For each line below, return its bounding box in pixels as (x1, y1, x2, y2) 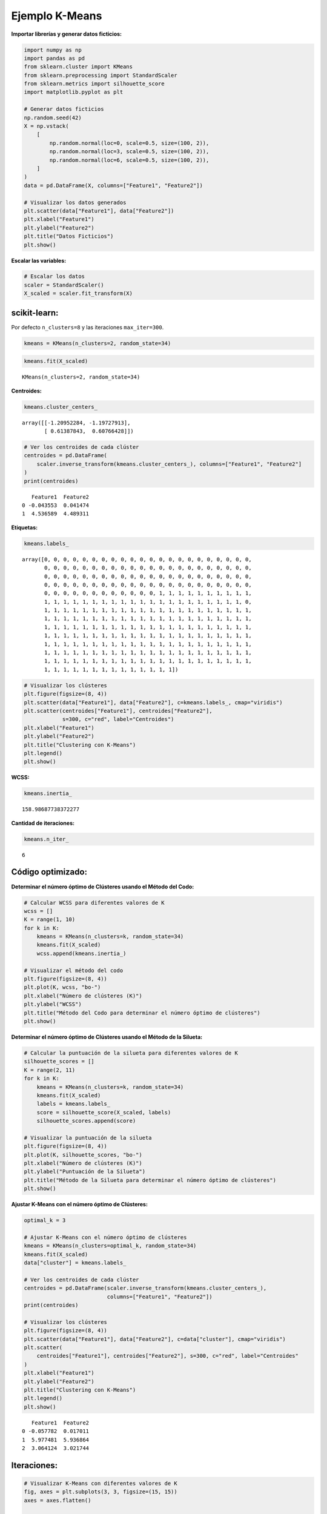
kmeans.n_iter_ (24, 836, 69, 842)
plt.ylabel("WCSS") (24, 1001, 82, 1008)
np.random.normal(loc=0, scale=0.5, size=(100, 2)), (49, 139, 210, 147)
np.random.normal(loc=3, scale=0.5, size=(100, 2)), (49, 148, 210, 155)
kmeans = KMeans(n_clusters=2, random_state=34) (24, 340, 171, 346)
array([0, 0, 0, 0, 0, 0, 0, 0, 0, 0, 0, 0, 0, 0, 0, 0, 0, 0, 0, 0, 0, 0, (22, 556, 252, 563)
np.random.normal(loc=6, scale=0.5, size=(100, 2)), (49, 156, 210, 164)
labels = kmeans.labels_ (36, 1100, 111, 1108)
